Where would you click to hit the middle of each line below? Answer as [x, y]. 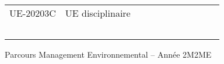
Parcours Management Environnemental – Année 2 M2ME [108, 54]
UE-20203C [33, 13]
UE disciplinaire [98, 13]
